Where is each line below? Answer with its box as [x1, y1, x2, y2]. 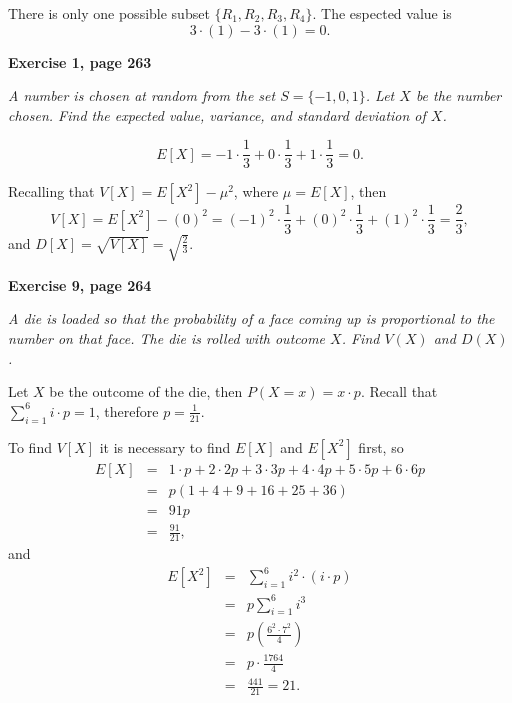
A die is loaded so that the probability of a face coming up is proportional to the [8, 308, 495, 329]
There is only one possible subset [8, 3, 210, 23]
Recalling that [8, 181, 95, 202]
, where [233, 181, 279, 202]
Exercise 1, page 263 [8, 51, 152, 72]
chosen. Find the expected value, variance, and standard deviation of [8, 104, 426, 125]
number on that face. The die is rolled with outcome [8, 327, 326, 348]
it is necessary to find [99, 436, 231, 457]
